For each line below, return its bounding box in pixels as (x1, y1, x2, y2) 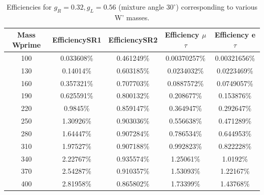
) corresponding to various (176, 2, 258, 12)
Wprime (12, 39, 41, 50)
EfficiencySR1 (52, 34, 102, 45)
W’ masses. (114, 12, 150, 22)
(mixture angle (118, 2, 164, 12)
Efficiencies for (6, 2, 52, 12)
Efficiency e (214, 29, 256, 40)
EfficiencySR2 (108, 34, 158, 45)
